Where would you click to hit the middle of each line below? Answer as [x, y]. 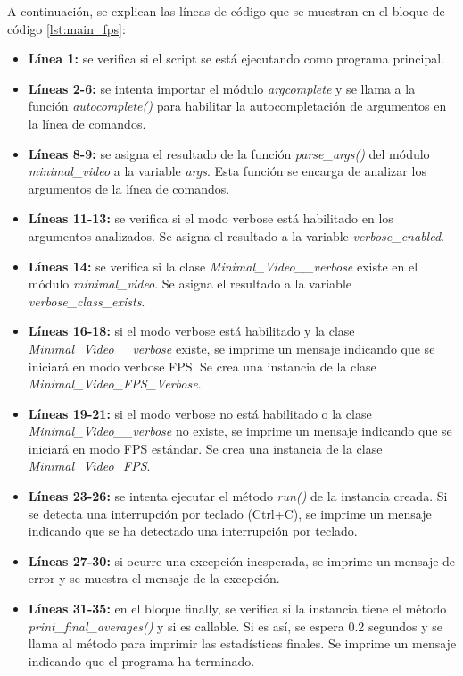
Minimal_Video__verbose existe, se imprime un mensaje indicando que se [231, 348]
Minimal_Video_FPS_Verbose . [115, 384]
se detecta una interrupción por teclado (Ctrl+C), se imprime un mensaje [230, 513]
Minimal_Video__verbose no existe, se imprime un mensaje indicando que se [240, 431]
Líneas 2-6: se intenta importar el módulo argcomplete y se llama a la [222, 88]
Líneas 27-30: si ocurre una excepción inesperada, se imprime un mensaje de [242, 560]
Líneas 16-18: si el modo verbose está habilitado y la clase [191, 331]
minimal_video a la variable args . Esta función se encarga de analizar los [227, 171]
